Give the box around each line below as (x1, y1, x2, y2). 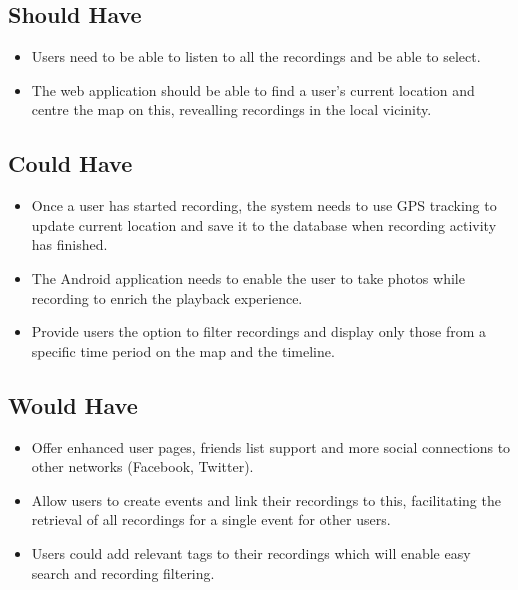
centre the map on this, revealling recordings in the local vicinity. (31, 99, 432, 120)
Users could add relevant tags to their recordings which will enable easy (31, 542, 471, 563)
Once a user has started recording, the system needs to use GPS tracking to (31, 195, 497, 216)
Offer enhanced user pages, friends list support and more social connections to (31, 436, 511, 457)
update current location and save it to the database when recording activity (31, 214, 497, 235)
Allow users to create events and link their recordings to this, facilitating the (31, 489, 501, 510)
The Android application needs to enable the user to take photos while (31, 267, 465, 288)
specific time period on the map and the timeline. (31, 340, 335, 361)
